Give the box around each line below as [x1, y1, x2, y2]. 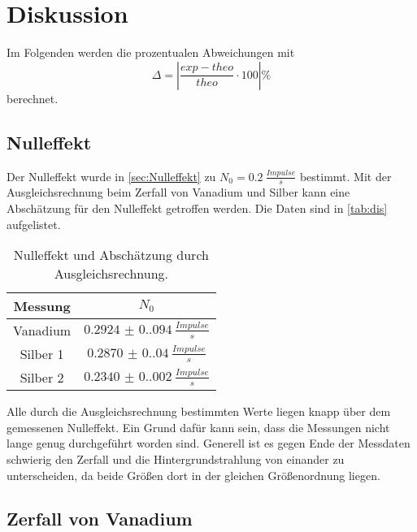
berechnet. [7, 89, 59, 106]
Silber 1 [20, 344, 64, 364]
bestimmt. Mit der [299, 167, 392, 184]
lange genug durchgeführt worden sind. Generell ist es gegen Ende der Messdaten [7, 435, 410, 452]
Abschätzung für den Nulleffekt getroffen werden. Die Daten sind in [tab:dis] [7, 199, 388, 216]
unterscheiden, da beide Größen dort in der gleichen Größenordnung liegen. [7, 466, 380, 483]
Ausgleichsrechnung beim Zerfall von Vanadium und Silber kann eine [7, 184, 350, 201]
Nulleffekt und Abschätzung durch [13, 245, 209, 265]
